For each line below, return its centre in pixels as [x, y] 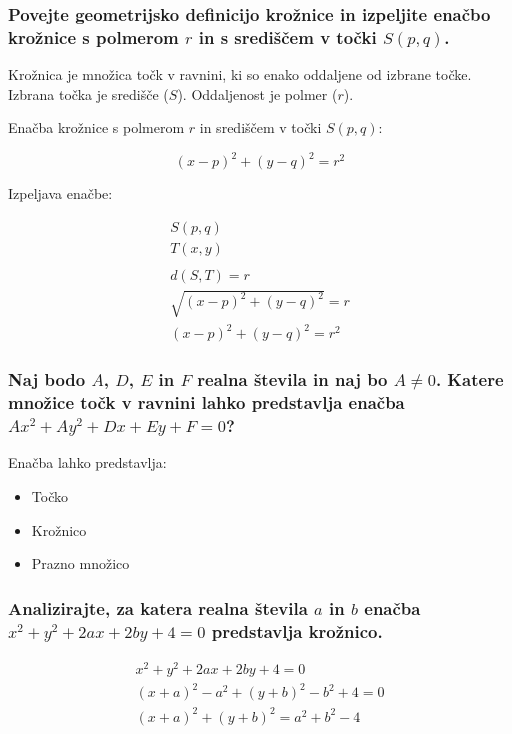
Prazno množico [80, 563]
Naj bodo [47, 379]
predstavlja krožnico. [297, 630]
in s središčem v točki [287, 36]
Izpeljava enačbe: [60, 193]
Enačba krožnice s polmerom [96, 127]
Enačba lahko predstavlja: [87, 462]
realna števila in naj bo [292, 379]
